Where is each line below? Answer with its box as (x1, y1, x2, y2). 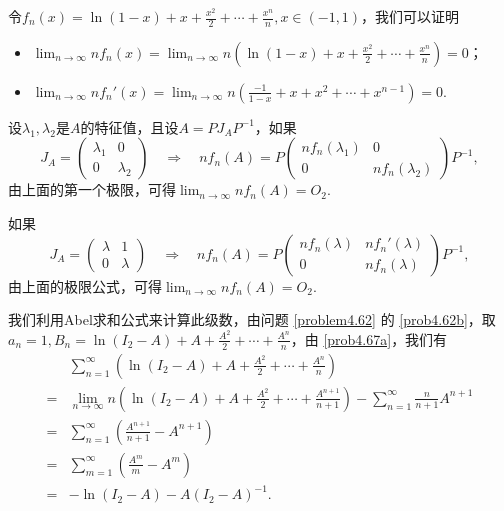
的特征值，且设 (80, 116, 179, 137)
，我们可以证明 (361, 6, 460, 26)
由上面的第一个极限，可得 (8, 179, 176, 200)
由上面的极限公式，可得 (8, 275, 162, 296)
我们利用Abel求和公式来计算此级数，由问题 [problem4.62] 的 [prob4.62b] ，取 (8, 309, 496, 330)
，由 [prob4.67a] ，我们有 (290, 328, 448, 349)
